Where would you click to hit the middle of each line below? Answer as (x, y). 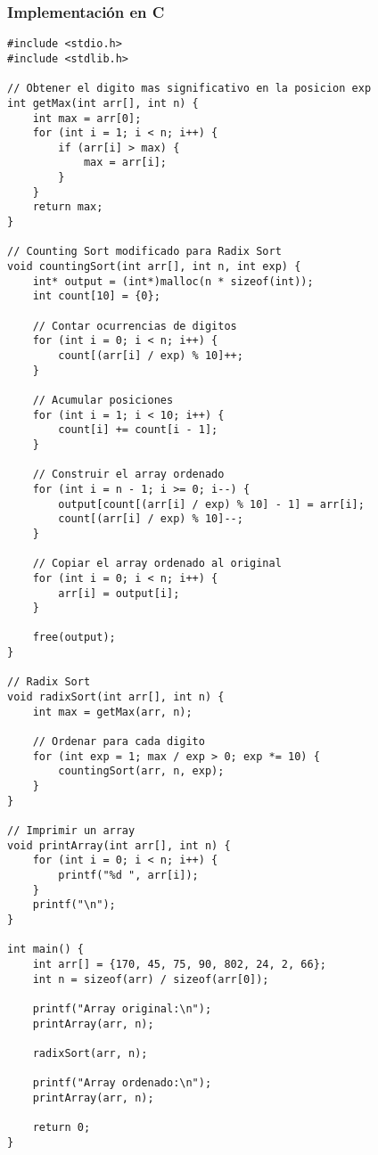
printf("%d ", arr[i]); (128, 875)
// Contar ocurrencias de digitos (135, 326)
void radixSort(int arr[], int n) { (116, 697)
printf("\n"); (74, 905)
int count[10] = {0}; (96, 296)
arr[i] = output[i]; (119, 593)
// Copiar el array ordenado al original (157, 564)
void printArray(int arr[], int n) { (119, 845)
